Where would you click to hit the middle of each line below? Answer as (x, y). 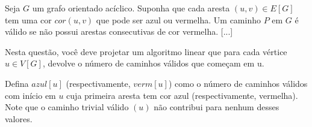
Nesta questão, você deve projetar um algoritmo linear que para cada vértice (146, 51)
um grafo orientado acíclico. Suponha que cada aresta (131, 8)
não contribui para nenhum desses (217, 107)
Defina (17, 83)
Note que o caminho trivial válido (67, 107)
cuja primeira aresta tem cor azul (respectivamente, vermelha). (182, 95)
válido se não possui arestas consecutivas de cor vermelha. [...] (119, 31)
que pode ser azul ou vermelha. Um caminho (178, 19)
